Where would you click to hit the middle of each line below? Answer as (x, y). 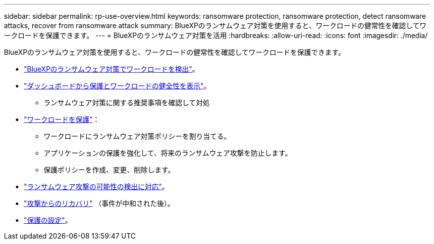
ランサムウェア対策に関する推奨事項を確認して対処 (127, 102)
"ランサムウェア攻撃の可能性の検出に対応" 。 (96, 186)
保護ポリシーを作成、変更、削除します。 (109, 170)
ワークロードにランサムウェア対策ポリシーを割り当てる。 (137, 136)
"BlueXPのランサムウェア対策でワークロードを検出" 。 (111, 69)
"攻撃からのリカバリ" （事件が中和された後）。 (99, 203)
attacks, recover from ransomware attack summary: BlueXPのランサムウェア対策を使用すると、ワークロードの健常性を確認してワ (215, 25)
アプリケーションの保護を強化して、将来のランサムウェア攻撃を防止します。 (168, 153)
